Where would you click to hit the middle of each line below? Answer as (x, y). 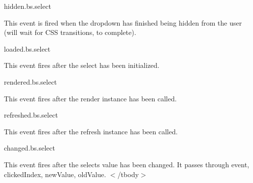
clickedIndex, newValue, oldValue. (55, 174)
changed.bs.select (30, 148)
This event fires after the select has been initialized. (82, 65)
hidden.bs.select (28, 6)
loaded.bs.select (27, 48)
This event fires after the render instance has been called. (90, 98)
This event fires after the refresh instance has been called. (91, 131)
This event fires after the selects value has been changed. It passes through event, (127, 164)
